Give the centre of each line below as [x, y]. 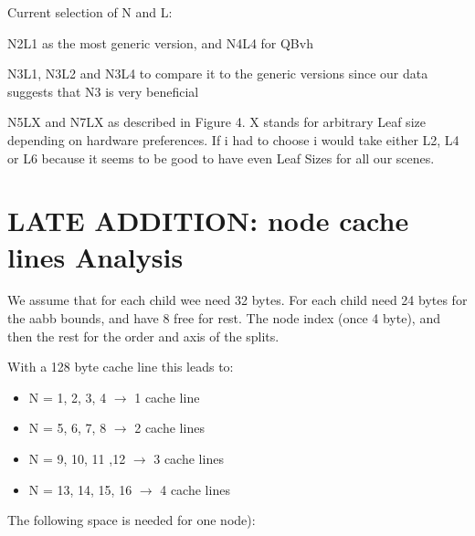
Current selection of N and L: [90, 12]
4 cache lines [195, 489]
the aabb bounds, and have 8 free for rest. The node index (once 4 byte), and [224, 318]
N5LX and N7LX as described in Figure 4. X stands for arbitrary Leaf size [216, 122]
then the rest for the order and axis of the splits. [143, 336]
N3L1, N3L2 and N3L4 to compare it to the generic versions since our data [218, 74]
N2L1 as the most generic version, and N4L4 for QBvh [160, 42]
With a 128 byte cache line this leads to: [121, 367]
